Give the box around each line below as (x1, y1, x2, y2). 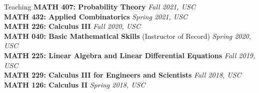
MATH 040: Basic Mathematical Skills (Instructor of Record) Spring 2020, (4, 30, 251, 41)
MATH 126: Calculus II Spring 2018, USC (4, 79, 145, 90)
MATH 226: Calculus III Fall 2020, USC (4, 21, 140, 31)
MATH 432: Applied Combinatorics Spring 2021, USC (4, 11, 188, 21)
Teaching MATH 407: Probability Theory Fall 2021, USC (4, 1, 195, 11)
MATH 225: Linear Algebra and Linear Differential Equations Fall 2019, (4, 50, 255, 60)
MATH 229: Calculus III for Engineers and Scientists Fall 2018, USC (4, 70, 241, 80)
